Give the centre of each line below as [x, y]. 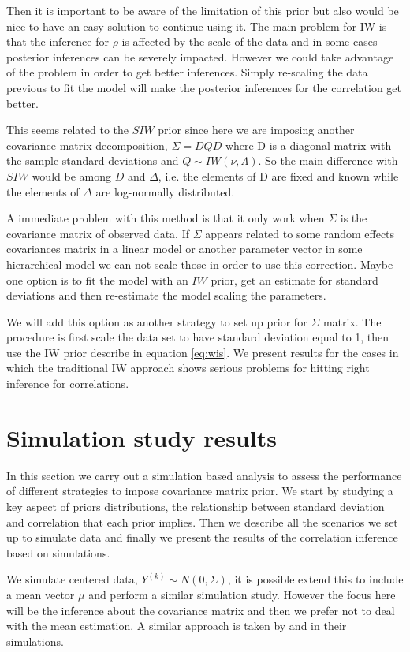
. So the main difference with [328, 160]
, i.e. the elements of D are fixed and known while [278, 175]
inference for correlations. [68, 384]
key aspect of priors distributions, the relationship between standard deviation [196, 506]
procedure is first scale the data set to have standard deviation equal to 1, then [198, 337]
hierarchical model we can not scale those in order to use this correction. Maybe [200, 264]
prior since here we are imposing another [256, 130]
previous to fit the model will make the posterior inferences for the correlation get [204, 87]
